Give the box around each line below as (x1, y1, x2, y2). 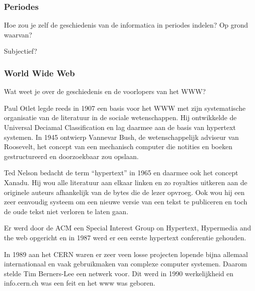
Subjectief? (4, 46, 37, 56)
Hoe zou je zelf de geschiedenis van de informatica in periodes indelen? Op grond (4, 20, 248, 30)
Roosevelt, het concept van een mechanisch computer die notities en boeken (4, 141, 232, 152)
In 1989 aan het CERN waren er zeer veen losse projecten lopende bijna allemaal (4, 249, 248, 259)
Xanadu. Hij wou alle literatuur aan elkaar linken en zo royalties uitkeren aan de (4, 177, 248, 187)
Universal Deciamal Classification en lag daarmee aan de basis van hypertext (4, 122, 236, 132)
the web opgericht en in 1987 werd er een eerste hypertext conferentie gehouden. (4, 232, 246, 242)
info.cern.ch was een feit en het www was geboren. (4, 278, 156, 288)
